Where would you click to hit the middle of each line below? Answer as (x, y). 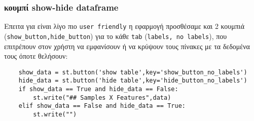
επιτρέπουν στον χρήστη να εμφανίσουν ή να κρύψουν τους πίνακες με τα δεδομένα (127, 46)
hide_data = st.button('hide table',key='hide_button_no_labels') (133, 81)
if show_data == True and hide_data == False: (98, 89)
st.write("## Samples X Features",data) (102, 97)
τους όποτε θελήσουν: (36, 56)
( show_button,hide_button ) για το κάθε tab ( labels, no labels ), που (116, 36)
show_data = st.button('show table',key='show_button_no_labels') (133, 72)
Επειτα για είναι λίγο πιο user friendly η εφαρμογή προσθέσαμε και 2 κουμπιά (124, 26)
